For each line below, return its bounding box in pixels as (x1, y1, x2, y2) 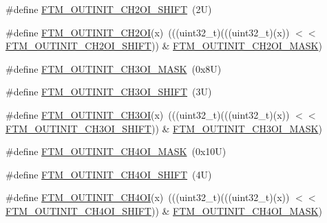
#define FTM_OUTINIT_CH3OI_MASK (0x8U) (6, 61, 222, 75)
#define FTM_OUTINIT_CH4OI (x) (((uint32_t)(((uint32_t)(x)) (6, 190, 290, 204)
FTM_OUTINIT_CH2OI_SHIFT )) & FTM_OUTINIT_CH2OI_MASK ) (6, 38, 322, 53)
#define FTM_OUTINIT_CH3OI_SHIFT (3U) (6, 84, 212, 99)
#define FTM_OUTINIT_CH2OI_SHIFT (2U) (6, 2, 212, 16)
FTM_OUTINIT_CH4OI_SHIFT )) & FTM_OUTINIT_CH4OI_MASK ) (6, 203, 322, 218)
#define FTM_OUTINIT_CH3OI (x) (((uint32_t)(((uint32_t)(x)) (6, 107, 290, 121)
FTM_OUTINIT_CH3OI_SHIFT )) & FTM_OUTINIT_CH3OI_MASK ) (6, 121, 322, 135)
